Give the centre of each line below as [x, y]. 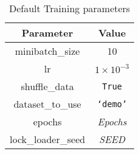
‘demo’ [112, 104]
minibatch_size [47, 51]
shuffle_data [47, 86]
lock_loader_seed [48, 139]
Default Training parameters [70, 8]
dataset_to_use [47, 104]
